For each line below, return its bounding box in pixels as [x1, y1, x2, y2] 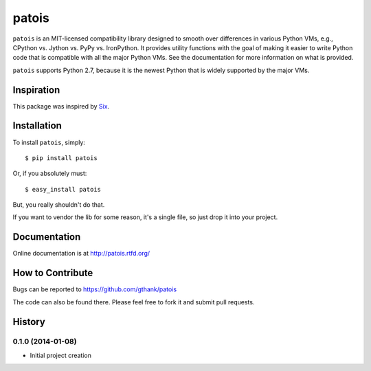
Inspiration [12, 84, 60, 95]
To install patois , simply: [12, 138, 86, 146]
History [12, 316, 46, 328]
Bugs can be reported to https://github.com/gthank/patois [12, 285, 177, 293]
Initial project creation [30, 351, 92, 359]
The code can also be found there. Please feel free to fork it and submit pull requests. [12, 297, 255, 306]
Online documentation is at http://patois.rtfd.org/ [12, 249, 150, 258]
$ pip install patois [25, 154, 98, 161]
